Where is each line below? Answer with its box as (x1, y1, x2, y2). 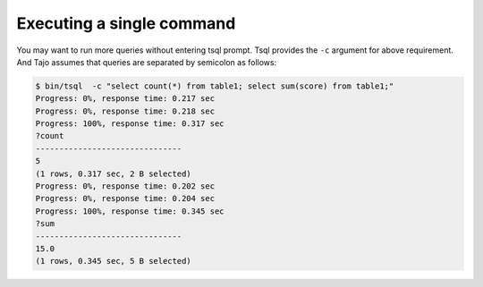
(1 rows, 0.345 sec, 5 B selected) (35, 256, 191, 266)
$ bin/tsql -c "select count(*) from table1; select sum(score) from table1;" (35, 80, 394, 91)
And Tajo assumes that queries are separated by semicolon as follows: (16, 56, 277, 67)
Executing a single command (16, 13, 236, 33)
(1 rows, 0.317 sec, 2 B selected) (35, 168, 191, 179)
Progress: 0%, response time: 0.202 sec (35, 181, 215, 191)
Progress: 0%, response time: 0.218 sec (35, 106, 215, 116)
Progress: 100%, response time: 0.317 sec (35, 119, 225, 129)
